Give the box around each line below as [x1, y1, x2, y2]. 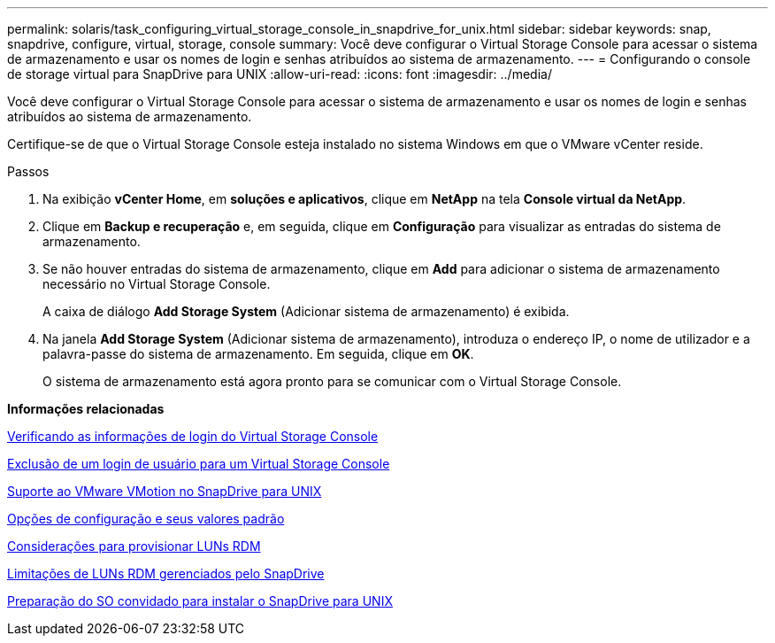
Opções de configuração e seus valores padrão [7, 511, 285, 526]
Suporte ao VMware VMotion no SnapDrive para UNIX [7, 484, 322, 499]
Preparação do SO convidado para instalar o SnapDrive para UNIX [7, 593, 393, 608]
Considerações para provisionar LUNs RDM [7, 538, 261, 554]
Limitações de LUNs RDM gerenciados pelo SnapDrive [7, 566, 325, 581]
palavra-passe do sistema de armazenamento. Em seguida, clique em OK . [42, 346, 474, 361]
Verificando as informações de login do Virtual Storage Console [7, 429, 379, 444]
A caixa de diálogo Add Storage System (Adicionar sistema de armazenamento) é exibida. [42, 304, 570, 319]
